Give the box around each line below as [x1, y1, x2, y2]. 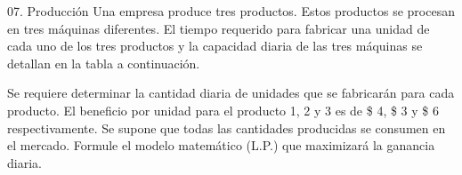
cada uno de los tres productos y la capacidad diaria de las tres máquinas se [7, 36, 423, 55]
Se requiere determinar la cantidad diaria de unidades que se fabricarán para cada [7, 84, 455, 102]
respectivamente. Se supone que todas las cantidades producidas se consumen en [7, 118, 446, 137]
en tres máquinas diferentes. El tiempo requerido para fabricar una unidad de [7, 19, 430, 37]
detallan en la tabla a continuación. [7, 53, 200, 72]
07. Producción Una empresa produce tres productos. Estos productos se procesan [7, 2, 455, 20]
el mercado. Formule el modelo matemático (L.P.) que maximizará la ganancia [7, 136, 435, 155]
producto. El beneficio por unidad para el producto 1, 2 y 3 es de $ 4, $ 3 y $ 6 [7, 100, 440, 119]
